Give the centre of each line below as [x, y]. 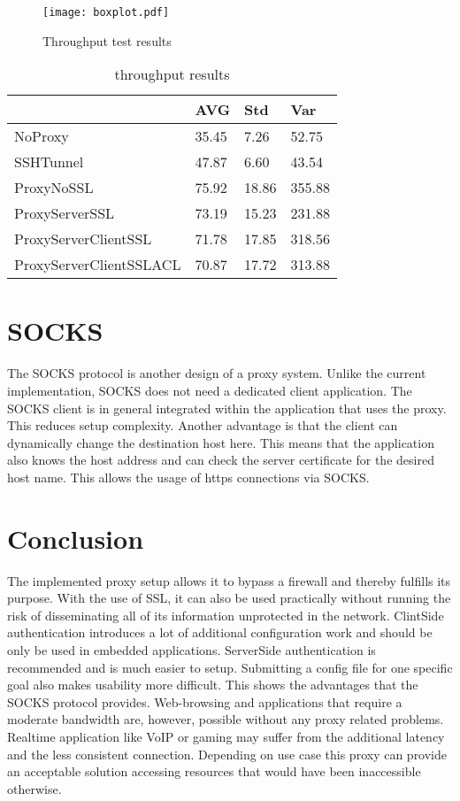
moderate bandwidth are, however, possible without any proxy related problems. [226, 719]
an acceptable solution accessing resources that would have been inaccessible [214, 771]
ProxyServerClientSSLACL [98, 265]
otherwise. [34, 788]
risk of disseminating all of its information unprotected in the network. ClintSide [226, 615]
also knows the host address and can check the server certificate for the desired [221, 460]
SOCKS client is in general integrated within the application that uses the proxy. [227, 408]
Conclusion [76, 538]
